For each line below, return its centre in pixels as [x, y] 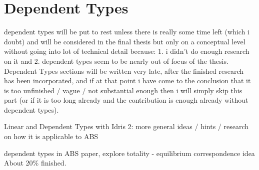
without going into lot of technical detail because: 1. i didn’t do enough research [127, 51]
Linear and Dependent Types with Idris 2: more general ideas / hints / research [126, 126]
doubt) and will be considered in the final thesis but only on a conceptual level [125, 41]
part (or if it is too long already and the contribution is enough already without [126, 100]
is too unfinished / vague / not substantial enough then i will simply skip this [123, 90]
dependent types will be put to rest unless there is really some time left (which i [127, 32]
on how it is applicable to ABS [51, 136]
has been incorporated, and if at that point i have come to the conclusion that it [127, 81]
